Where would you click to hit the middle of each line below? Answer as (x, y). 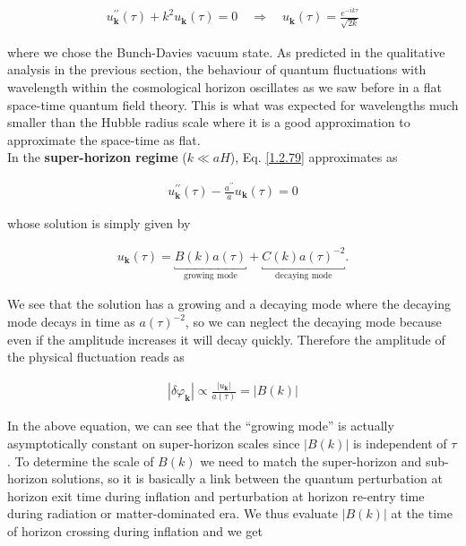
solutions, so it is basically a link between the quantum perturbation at (247, 478)
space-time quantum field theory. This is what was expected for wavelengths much (233, 104)
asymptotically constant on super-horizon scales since (154, 444)
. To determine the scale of (81, 461)
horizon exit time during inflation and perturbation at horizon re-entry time (216, 495)
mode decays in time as (71, 322)
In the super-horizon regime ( (97, 157)
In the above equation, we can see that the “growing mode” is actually (201, 426)
